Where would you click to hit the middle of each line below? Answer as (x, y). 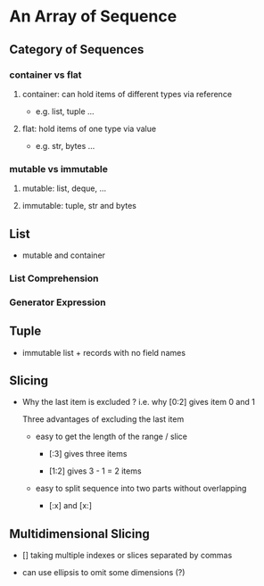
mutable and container (63, 255)
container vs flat (45, 75)
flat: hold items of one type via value (89, 128)
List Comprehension (54, 278)
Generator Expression (58, 302)
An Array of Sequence (93, 17)
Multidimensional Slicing (79, 534)
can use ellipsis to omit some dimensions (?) (103, 573)
